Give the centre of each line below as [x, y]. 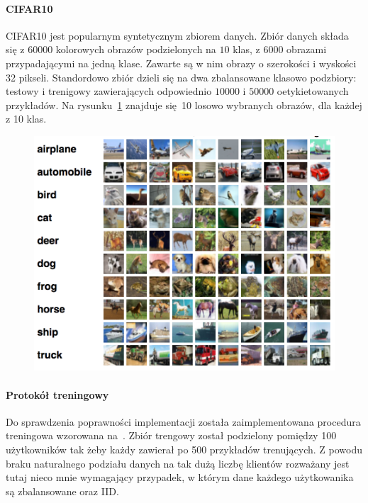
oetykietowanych [313, 91]
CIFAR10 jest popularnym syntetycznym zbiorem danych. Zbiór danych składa [177, 35]
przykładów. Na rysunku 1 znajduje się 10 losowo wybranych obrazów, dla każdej [184, 104]
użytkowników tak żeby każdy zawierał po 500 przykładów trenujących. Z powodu [184, 449]
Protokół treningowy [57, 394]
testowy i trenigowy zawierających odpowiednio [109, 91]
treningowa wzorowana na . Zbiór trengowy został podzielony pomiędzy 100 [171, 435]
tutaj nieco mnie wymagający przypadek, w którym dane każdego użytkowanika [180, 477]
